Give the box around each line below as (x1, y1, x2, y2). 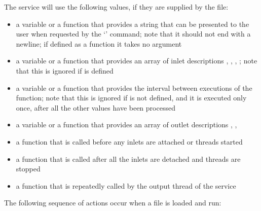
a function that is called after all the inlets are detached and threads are (16, 153, 241, 164)
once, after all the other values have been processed (16, 102, 175, 113)
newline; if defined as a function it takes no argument (16, 38, 182, 49)
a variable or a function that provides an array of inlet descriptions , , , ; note (16, 55, 257, 66)
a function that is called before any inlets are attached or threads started (16, 136, 243, 147)
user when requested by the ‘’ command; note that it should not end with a (16, 28, 251, 39)
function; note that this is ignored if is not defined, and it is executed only (16, 92, 247, 103)
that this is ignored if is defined (16, 65, 114, 76)
